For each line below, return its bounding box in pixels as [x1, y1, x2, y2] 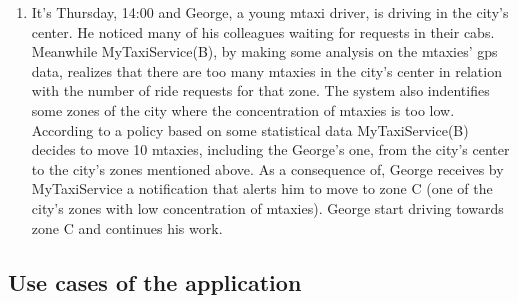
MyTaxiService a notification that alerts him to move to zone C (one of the [31, 178, 493, 199]
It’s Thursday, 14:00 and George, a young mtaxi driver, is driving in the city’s [31, 2, 509, 22]
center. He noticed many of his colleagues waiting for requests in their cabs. [31, 21, 495, 42]
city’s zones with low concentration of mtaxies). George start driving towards [31, 197, 504, 218]
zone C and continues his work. [31, 217, 223, 238]
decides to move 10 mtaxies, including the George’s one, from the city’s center [31, 139, 510, 160]
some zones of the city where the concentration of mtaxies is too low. [31, 99, 455, 120]
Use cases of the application [8, 266, 302, 297]
